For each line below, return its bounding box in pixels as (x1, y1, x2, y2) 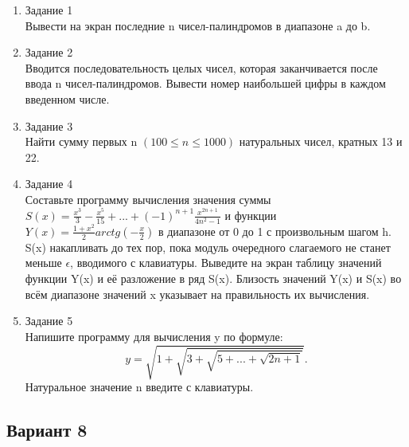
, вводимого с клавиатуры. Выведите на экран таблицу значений (70, 254, 382, 271)
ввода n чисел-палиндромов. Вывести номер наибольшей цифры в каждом (25, 75, 386, 92)
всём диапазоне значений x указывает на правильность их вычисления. (25, 285, 370, 302)
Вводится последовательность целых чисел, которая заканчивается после (25, 59, 378, 76)
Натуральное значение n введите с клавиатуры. (25, 378, 254, 394)
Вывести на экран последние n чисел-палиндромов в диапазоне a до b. (25, 17, 371, 33)
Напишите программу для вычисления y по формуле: (25, 327, 283, 344)
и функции (224, 206, 277, 223)
